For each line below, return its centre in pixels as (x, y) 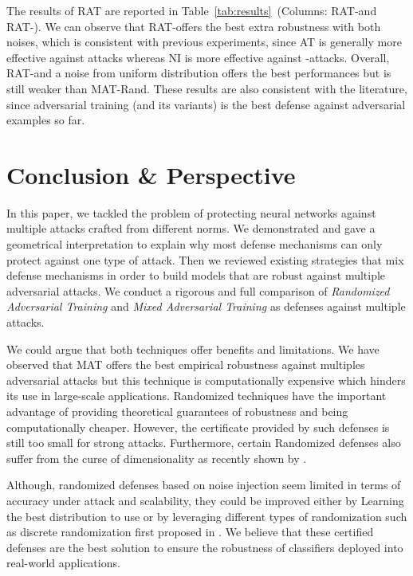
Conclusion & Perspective (151, 174)
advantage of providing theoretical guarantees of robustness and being (177, 411)
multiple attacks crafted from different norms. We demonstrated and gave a (191, 228)
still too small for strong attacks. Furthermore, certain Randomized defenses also (204, 443)
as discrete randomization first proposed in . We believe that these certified (190, 532)
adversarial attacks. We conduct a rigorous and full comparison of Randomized (198, 290)
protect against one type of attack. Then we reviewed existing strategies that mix (205, 259)
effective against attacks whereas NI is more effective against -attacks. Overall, (198, 57)
